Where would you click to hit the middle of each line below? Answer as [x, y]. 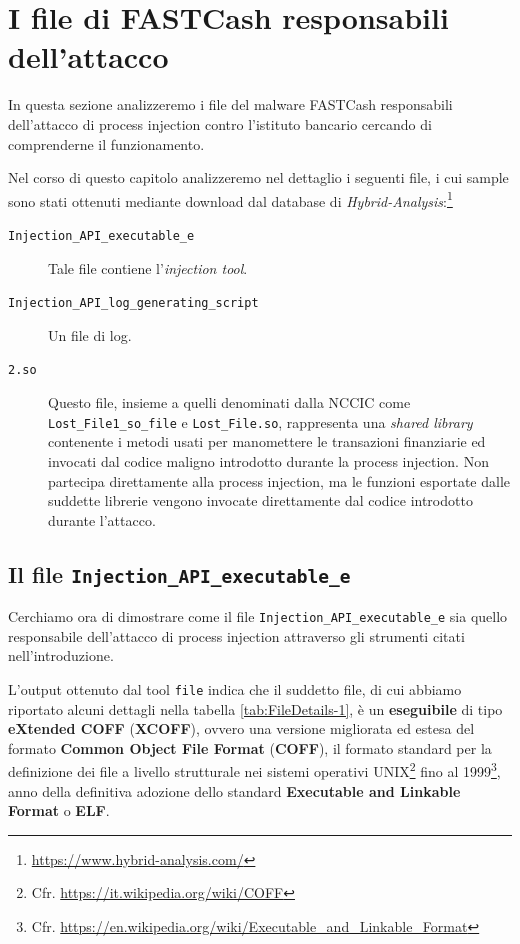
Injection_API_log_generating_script [133, 303]
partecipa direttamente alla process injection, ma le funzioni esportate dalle [279, 480]
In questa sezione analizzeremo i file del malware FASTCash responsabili [230, 104]
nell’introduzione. [61, 655]
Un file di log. [90, 334]
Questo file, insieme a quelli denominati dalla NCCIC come [229, 402]
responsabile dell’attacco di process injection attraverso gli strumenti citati [236, 635]
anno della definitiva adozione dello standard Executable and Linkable [234, 790]
